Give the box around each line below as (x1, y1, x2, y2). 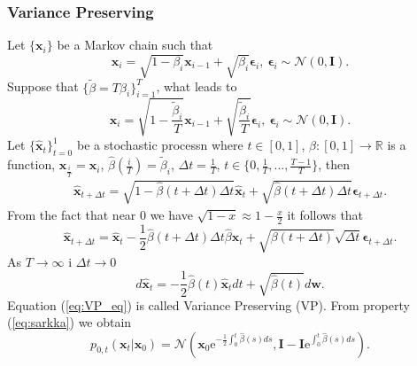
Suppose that (7, 77, 79, 96)
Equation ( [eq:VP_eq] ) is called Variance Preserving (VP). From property (7, 295, 410, 314)
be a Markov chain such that (57, 35, 213, 54)
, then (318, 155, 350, 174)
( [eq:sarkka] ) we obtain (7, 313, 132, 331)
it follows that (287, 206, 364, 224)
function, (7, 155, 56, 174)
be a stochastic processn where (76, 136, 243, 154)
